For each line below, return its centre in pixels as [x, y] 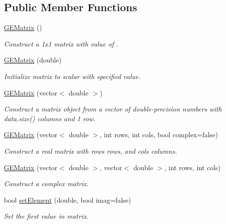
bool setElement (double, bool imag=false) [68, 200]
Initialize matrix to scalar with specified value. [72, 76]
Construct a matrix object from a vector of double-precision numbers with [113, 109]
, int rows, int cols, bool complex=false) [159, 135]
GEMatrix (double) [33, 60]
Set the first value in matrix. [46, 216]
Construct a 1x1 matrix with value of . [61, 43]
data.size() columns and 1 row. [50, 118]
